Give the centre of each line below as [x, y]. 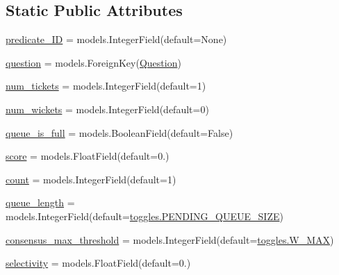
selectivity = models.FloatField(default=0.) [98, 263]
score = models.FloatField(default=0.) [88, 156]
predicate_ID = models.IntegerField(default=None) [116, 39]
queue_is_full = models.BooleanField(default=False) [119, 132]
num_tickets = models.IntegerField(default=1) [106, 86]
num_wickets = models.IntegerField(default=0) [107, 109]
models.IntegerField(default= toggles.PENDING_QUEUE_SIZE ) [144, 216]
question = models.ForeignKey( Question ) [93, 62]
